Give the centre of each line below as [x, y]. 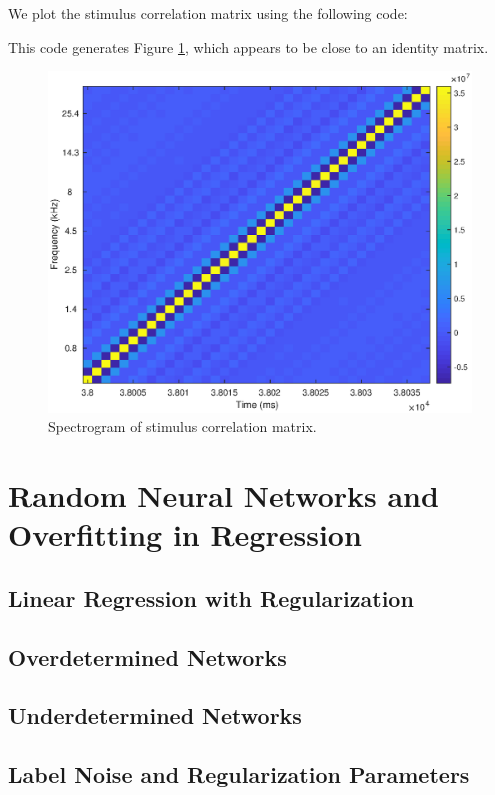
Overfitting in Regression [185, 534]
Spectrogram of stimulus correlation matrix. [182, 426]
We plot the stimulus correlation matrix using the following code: [208, 13]
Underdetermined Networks [155, 715]
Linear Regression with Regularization [211, 597]
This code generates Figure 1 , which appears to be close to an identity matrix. [248, 46]
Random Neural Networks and [223, 495]
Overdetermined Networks [147, 656]
